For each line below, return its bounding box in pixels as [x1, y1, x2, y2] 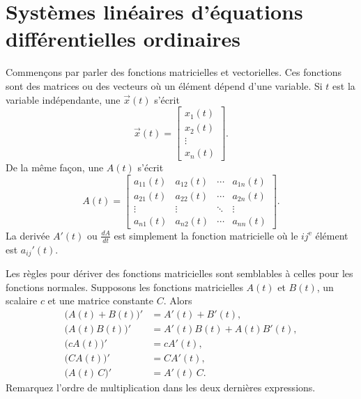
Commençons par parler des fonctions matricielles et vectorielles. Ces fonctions [6, 65, 342, 79]
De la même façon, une [6, 160, 104, 175]
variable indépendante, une [6, 92, 121, 107]
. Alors [163, 293, 192, 308]
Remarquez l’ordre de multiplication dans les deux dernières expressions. [6, 380, 316, 395]
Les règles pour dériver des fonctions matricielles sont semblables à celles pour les [6, 266, 353, 281]
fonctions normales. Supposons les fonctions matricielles [6, 279, 243, 294]
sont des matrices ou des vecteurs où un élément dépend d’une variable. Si [6, 78, 323, 93]
